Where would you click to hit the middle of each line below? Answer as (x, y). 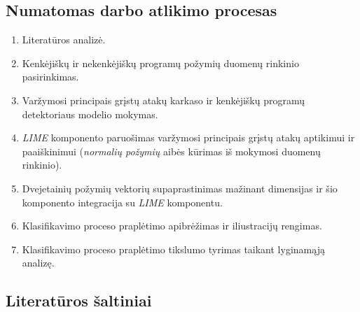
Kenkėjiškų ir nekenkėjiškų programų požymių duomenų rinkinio (160, 63)
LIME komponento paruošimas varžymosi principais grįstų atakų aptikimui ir (188, 137)
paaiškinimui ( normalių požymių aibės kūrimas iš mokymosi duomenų (171, 151)
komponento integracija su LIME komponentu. (122, 202)
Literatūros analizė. (64, 40)
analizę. (38, 263)
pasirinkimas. (50, 77)
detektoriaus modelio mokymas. (90, 114)
